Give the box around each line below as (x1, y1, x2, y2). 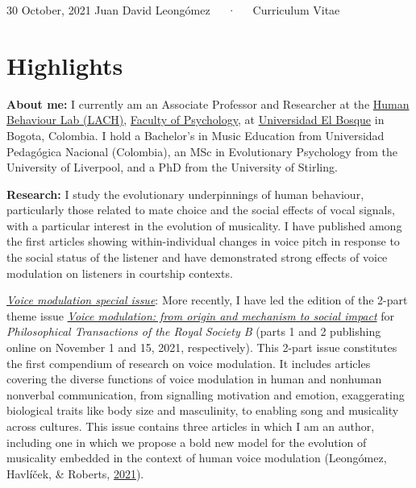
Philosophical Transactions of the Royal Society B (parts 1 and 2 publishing (6, 323, 381, 340)
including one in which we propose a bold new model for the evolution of (6, 433, 367, 450)
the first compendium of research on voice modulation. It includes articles (6, 354, 371, 371)
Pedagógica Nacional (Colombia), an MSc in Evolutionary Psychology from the (6, 143, 397, 159)
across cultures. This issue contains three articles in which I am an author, (6, 418, 375, 434)
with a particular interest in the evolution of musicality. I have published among (6, 217, 402, 234)
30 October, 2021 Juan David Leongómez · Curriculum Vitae (6, 2, 340, 18)
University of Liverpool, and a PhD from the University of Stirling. (6, 159, 338, 176)
